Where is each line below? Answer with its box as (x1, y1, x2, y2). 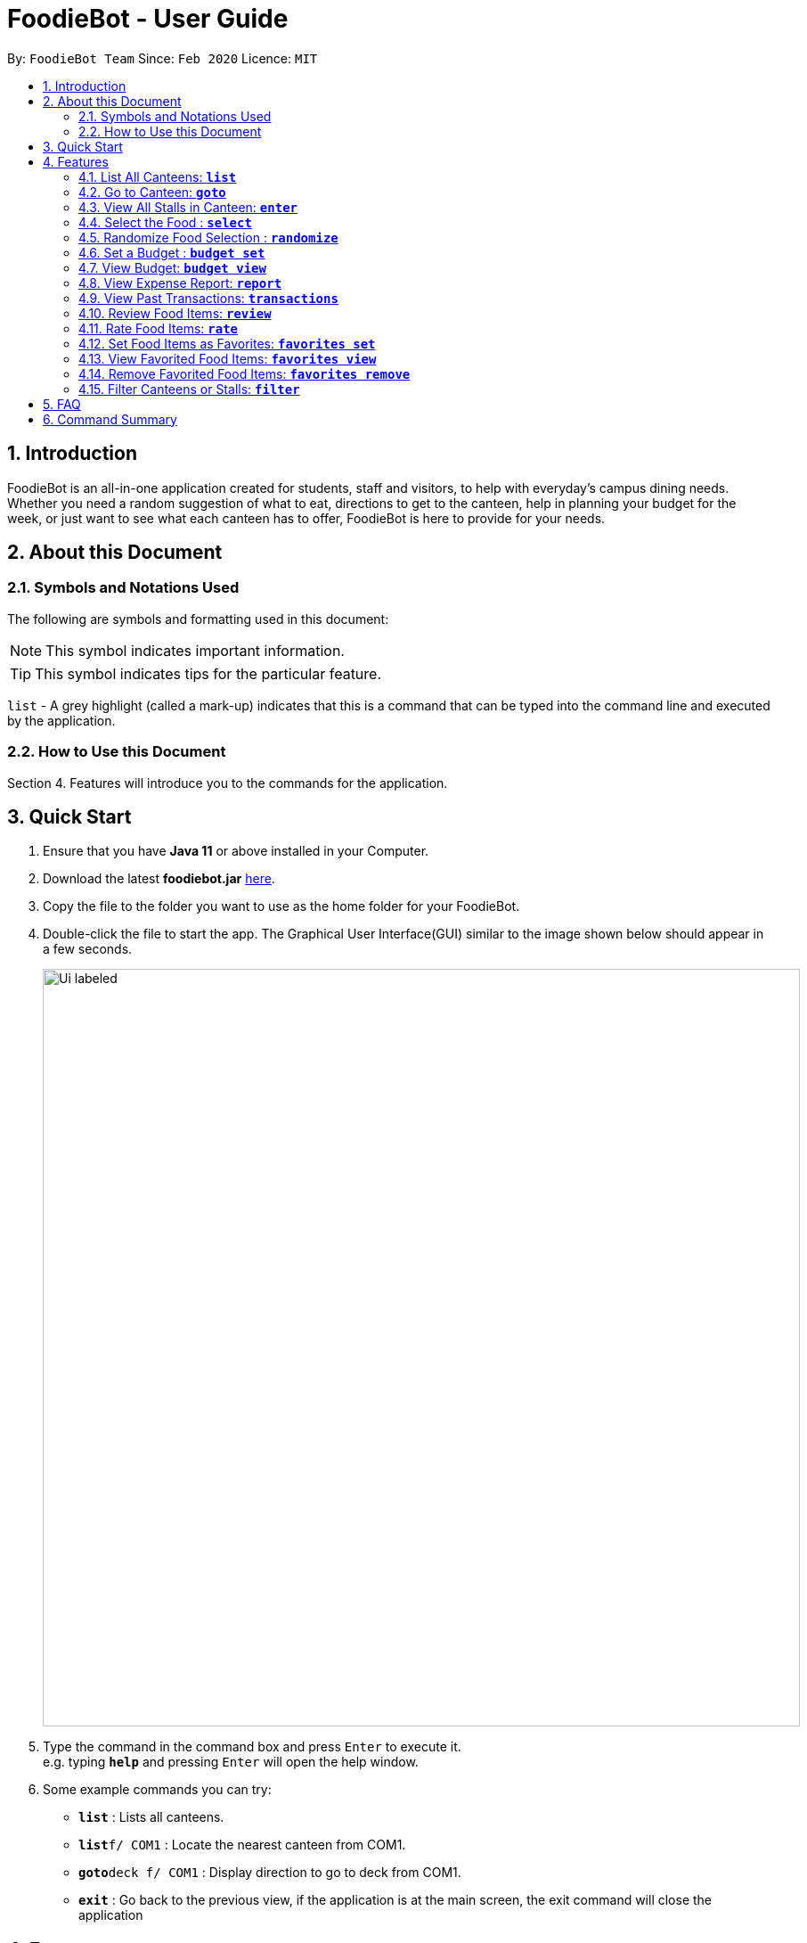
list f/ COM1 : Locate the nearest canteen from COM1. (78, 1837, 406, 1853)
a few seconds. (43, 941, 133, 957)
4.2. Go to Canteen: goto (78, 184, 226, 200)
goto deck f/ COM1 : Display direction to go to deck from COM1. (78, 1865, 461, 1881)
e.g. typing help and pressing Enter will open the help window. (43, 1754, 419, 1770)
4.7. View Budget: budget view (78, 259, 266, 275)
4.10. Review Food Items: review (78, 305, 272, 321)
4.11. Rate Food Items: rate (78, 320, 239, 336)
